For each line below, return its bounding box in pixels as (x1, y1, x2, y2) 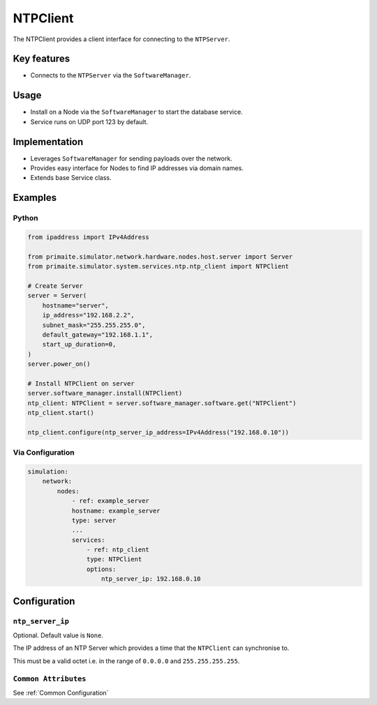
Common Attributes (13, 674, 87, 683)
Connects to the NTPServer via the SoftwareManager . (30, 71, 191, 79)
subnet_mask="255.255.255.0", (42, 321, 146, 329)
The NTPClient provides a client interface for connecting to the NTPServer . (13, 35, 230, 43)
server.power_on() (27, 360, 91, 368)
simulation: (27, 467, 69, 476)
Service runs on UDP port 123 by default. (30, 117, 149, 126)
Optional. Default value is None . (13, 631, 104, 639)
